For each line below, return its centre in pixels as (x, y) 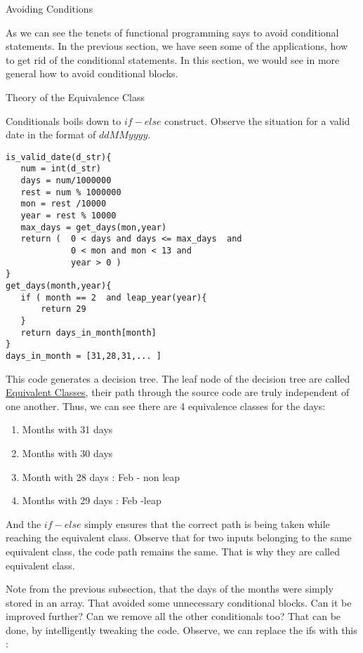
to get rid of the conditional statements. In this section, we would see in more (173, 59)
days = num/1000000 (66, 181)
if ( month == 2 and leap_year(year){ (114, 297)
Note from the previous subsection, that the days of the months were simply (170, 589)
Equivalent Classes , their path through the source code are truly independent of (178, 392)
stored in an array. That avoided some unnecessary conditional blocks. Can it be (179, 602)
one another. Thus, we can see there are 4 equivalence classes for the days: (166, 405)
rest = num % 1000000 (71, 192)
